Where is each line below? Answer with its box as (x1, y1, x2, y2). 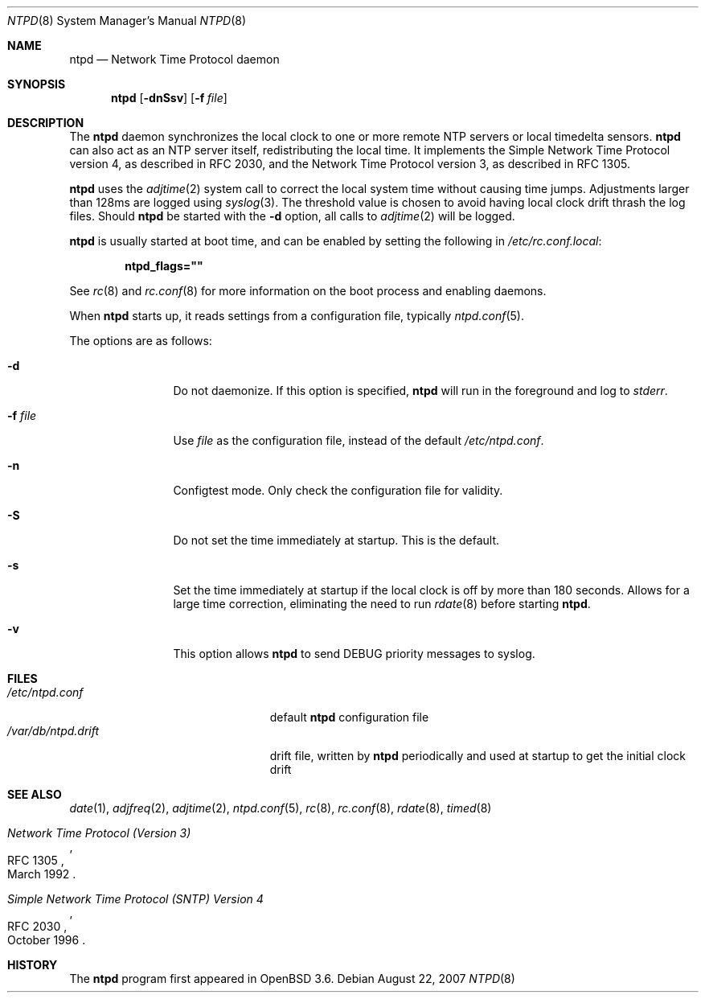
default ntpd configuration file (269, 710, 429, 724)
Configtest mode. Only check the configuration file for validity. (173, 483, 503, 497)
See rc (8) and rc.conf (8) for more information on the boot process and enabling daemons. (69, 284, 547, 298)
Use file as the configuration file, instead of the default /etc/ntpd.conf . (173, 434, 544, 447)
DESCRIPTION (7, 116, 84, 129)
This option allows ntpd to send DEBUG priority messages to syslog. (173, 647, 535, 660)
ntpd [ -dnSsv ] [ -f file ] (111, 91, 227, 105)
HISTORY (7, 958, 58, 972)
